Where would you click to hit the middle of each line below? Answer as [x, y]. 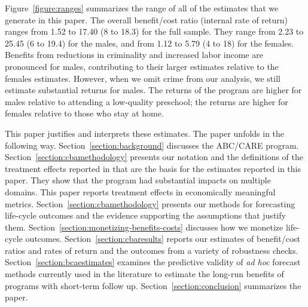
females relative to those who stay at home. [84, 113]
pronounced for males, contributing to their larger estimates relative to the [142, 66]
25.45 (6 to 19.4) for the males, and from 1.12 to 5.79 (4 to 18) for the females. [150, 43]
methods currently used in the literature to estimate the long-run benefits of [144, 274]
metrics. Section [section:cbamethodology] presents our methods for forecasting [150, 203]
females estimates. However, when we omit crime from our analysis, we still [143, 78]
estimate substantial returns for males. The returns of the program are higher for [153, 90]
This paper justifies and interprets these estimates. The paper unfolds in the [145, 133]
